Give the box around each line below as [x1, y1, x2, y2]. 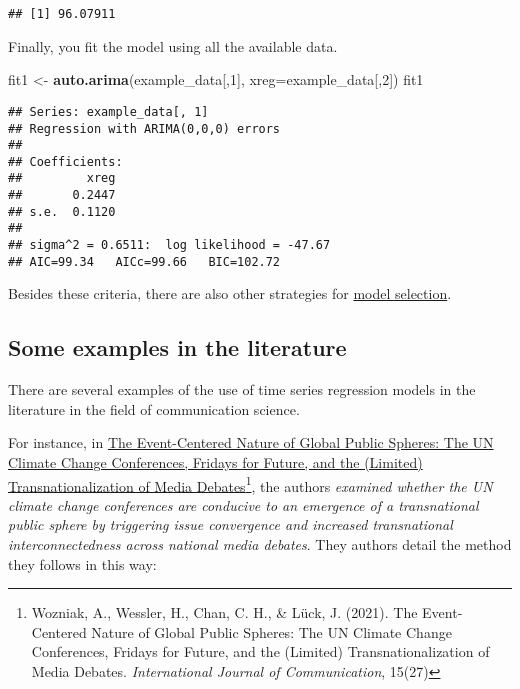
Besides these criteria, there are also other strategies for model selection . [8, 283, 452, 304]
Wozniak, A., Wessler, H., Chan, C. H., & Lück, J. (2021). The [31, 602, 418, 623]
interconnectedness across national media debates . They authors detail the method [8, 534, 512, 555]
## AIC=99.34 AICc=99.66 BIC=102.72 [8, 254, 281, 269]
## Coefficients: [8, 154, 123, 169]
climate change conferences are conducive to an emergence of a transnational [8, 494, 479, 515]
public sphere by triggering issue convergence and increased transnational [8, 514, 453, 535]
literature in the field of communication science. [8, 398, 300, 419]
